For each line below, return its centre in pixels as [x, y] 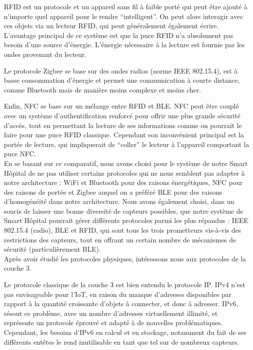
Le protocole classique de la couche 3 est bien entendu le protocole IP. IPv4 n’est [125, 285]
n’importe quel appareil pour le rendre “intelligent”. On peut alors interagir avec [124, 16]
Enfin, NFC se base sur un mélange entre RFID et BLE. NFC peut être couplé [121, 106]
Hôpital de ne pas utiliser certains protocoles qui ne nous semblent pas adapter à [124, 173]
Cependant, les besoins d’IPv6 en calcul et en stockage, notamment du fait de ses [125, 332]
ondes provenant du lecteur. [45, 54]
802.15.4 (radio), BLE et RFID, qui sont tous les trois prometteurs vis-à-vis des [123, 230]
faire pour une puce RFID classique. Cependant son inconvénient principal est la [124, 135]
